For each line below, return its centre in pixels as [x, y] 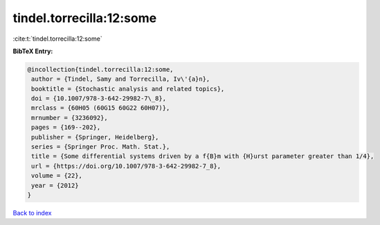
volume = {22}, [57, 176]
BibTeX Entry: [33, 51]
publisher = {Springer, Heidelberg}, [95, 137]
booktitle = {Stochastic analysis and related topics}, [128, 89]
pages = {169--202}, [66, 127]
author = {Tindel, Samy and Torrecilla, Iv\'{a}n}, [121, 79]
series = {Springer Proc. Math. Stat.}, [101, 147]
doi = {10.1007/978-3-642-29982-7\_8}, [99, 99]
